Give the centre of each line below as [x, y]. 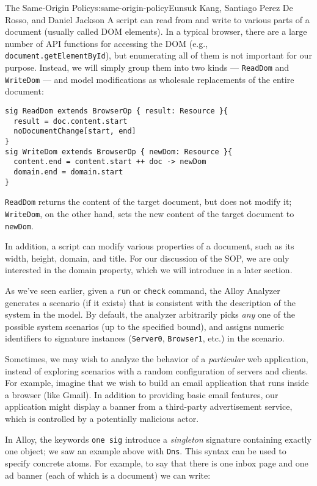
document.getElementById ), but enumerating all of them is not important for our [158, 55]
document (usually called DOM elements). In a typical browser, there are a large [156, 31]
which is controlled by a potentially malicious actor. [102, 418]
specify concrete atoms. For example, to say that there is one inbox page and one [157, 463]
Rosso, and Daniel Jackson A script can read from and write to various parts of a [157, 19]
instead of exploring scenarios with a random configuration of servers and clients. [157, 370]
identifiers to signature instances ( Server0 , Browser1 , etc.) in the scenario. [145, 338]
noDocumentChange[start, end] [75, 131]
